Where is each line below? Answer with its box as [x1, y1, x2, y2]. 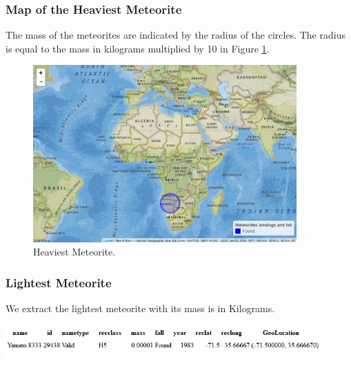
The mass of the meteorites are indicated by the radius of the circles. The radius [6, 28, 345, 42]
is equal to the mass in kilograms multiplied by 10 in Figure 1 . [6, 41, 270, 55]
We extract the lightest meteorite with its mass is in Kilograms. [6, 301, 275, 316]
